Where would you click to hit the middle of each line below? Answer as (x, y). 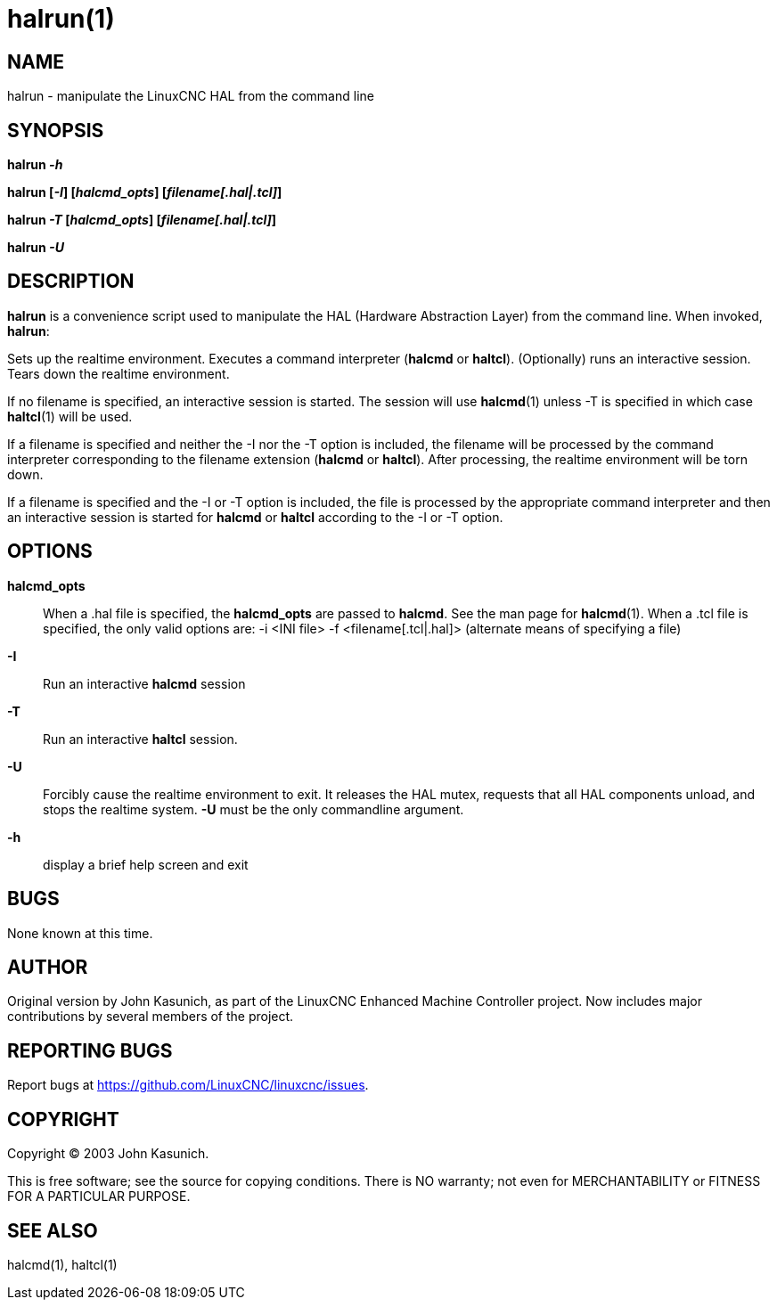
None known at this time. (80, 933)
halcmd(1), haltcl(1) (62, 1264)
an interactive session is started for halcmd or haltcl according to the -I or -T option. (255, 517)
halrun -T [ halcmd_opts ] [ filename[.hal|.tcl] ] (142, 220)
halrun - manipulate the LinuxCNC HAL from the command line (191, 96)
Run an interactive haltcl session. (140, 739)
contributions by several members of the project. (151, 1017)
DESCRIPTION (71, 282)
